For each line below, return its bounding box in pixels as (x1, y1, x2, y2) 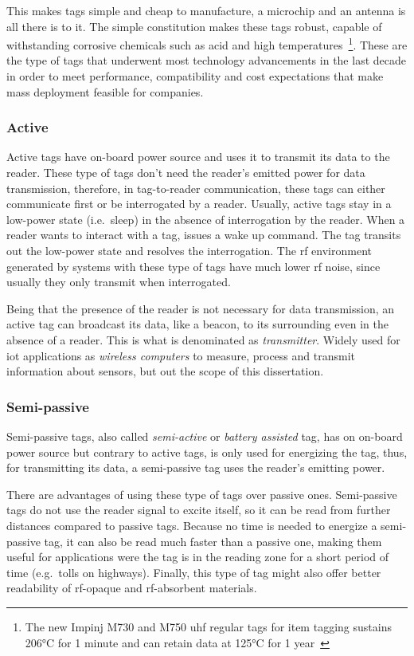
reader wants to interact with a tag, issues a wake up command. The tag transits (6, 226, 401, 243)
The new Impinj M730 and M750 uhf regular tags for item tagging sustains (25, 618, 392, 634)
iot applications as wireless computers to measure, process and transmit (6, 347, 355, 363)
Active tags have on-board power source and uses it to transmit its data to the (6, 148, 390, 165)
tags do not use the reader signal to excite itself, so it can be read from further (6, 501, 391, 518)
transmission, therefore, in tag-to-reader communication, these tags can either (6, 179, 385, 196)
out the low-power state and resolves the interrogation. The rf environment (6, 242, 372, 258)
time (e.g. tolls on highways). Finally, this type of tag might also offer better (6, 564, 381, 580)
